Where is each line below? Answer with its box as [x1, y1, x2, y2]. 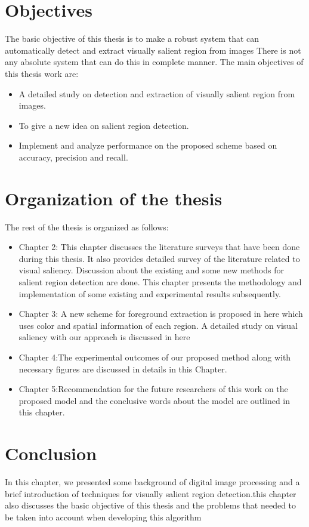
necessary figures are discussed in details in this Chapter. [18, 362, 227, 375]
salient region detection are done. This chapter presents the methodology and [18, 275, 302, 288]
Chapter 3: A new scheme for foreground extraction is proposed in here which [18, 307, 303, 320]
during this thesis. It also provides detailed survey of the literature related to [18, 252, 300, 264]
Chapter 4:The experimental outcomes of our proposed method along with [18, 350, 291, 363]
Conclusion [5, 441, 97, 466]
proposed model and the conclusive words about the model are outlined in [18, 394, 290, 406]
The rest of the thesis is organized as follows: [5, 220, 169, 233]
